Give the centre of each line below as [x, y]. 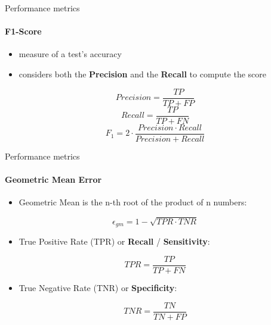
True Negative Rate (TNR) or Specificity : [98, 288]
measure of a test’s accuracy [70, 54]
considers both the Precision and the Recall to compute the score [142, 74]
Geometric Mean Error [53, 179]
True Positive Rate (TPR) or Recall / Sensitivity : [114, 241]
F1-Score [23, 31]
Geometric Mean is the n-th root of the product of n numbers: [133, 202]
